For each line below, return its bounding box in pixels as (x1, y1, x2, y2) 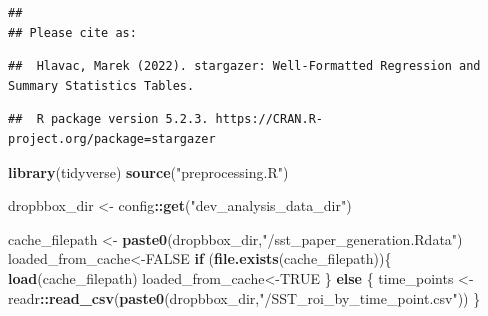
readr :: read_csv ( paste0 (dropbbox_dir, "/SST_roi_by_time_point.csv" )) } (8, 287, 481, 308)
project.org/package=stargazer (8, 131, 216, 146)
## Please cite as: (8, 25, 137, 40)
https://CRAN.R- (215, 112, 323, 127)
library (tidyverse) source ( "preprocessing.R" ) (8, 161, 289, 182)
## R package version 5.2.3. (8, 112, 209, 127)
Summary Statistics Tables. (8, 78, 195, 93)
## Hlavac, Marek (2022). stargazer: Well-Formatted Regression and (8, 59, 481, 74)
